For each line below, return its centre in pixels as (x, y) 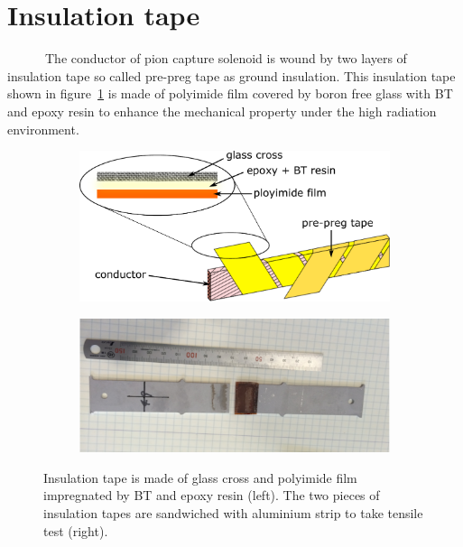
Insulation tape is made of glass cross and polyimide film (200, 477)
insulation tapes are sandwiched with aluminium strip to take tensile (233, 512)
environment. (43, 129)
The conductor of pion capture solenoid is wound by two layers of (226, 58)
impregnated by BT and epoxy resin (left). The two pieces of (212, 495)
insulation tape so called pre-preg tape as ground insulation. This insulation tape (231, 75)
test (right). (76, 530)
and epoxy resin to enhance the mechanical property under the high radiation (222, 111)
